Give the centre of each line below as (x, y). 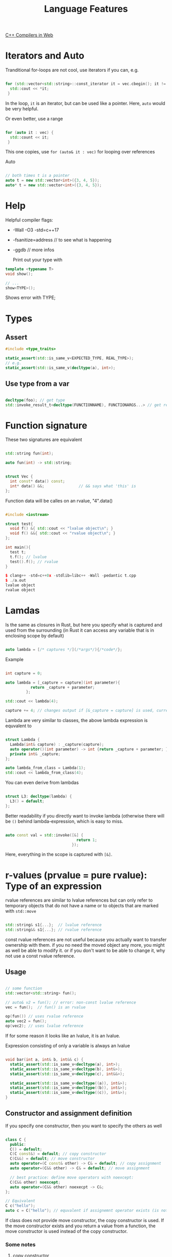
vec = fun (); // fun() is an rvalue (46, 1007)
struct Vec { (19, 477)
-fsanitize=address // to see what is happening (62, 240)
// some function (24, 988)
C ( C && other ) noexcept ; (35, 1182)
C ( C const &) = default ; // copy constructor (58, 1154)
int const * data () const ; (38, 482)
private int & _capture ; (35, 754)
